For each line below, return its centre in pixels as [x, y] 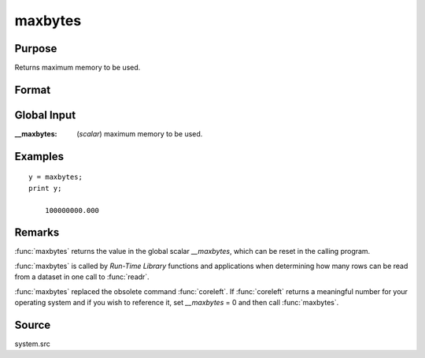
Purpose [36, 48]
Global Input [45, 115]
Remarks [37, 233]
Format [33, 89]
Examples [39, 157]
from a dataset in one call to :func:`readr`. [82, 277]
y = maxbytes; [55, 177]
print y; [45, 188]
